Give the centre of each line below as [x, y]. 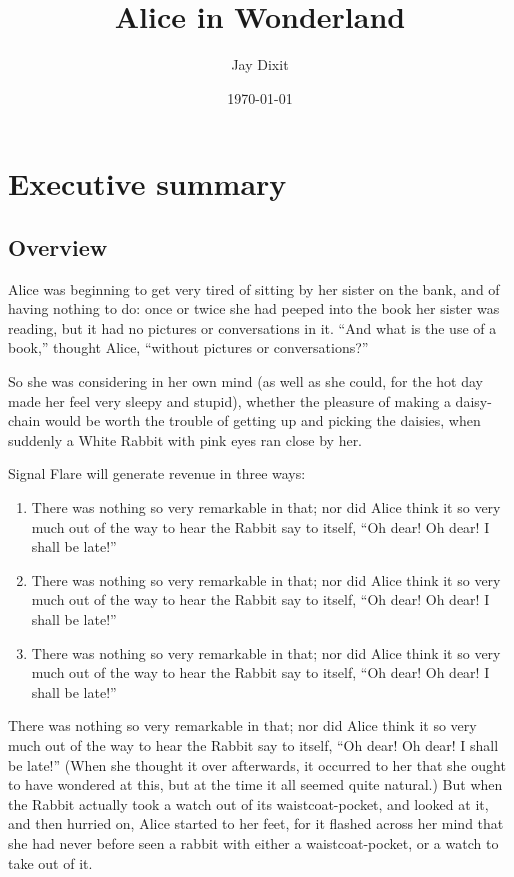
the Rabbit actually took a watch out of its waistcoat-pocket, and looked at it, [248, 803]
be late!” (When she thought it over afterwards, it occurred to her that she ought [257, 764]
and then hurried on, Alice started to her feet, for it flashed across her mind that [256, 823]
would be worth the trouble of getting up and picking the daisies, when [262, 420]
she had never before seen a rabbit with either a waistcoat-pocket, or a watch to [253, 842]
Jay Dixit [260, 64]
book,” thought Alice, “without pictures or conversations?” [188, 347]
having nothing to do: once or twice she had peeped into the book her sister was [254, 308]
